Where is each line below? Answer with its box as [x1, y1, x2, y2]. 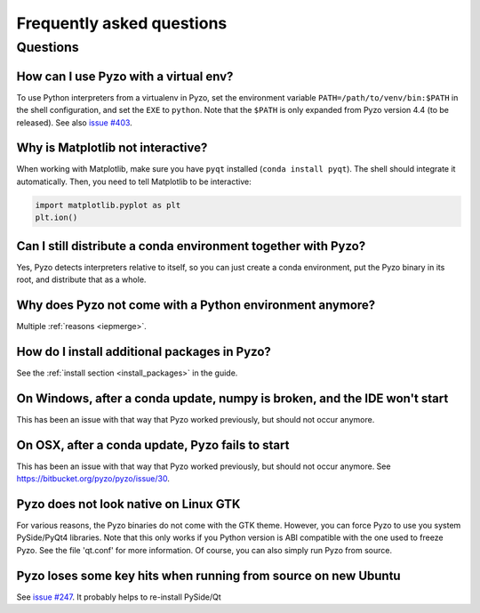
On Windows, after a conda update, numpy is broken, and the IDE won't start [16, 391, 449, 406]
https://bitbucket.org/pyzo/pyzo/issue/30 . [16, 473, 171, 484]
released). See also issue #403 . [16, 117, 132, 128]
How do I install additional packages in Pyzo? [16, 343, 271, 359]
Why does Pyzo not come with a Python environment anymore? [16, 297, 376, 312]
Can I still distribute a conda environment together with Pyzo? [16, 238, 366, 254]
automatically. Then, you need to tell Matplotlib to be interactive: [16, 176, 252, 187]
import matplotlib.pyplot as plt [35, 200, 181, 210]
